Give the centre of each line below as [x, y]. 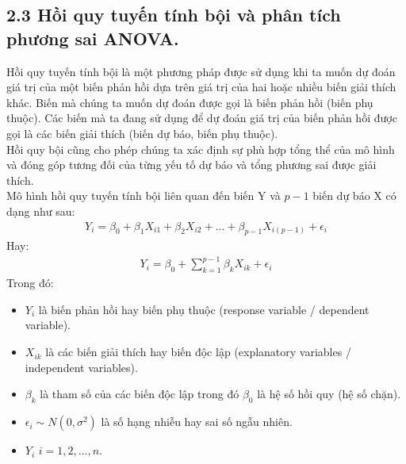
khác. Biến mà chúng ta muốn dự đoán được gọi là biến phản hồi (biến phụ [190, 102]
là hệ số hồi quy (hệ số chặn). [329, 394]
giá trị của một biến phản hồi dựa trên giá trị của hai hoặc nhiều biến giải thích [201, 87]
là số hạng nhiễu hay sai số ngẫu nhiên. [197, 422]
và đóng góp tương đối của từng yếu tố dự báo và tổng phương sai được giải [192, 165]
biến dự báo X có [354, 196]
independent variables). [81, 367]
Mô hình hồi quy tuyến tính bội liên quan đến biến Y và [144, 196]
